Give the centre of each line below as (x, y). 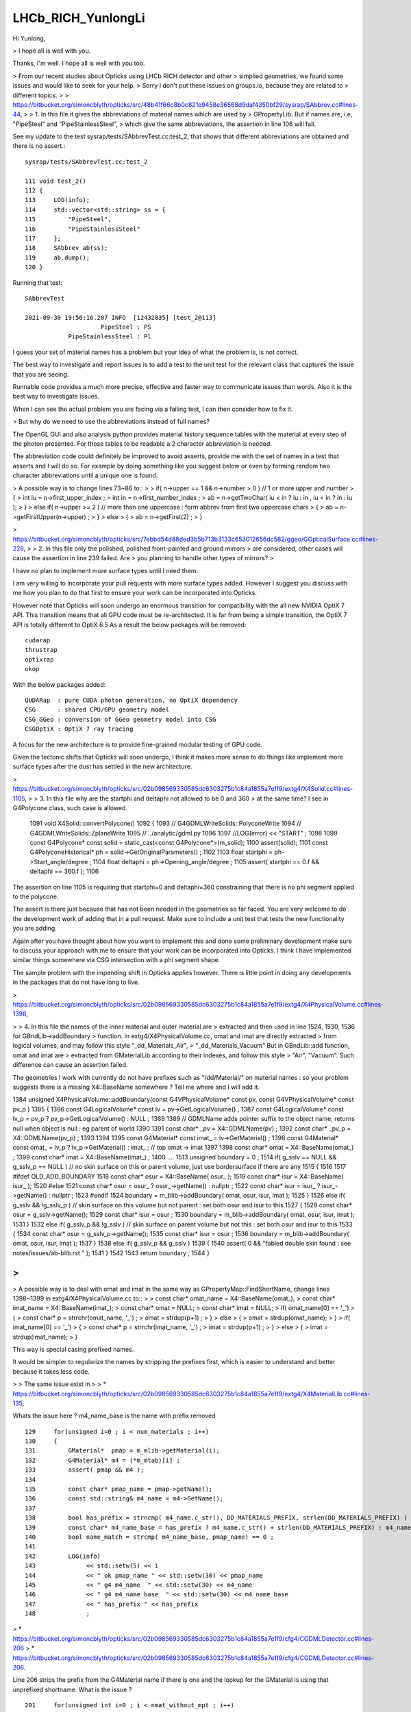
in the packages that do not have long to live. (76, 982)
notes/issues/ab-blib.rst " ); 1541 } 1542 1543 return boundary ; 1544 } (111, 1252)
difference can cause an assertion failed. (70, 1065)
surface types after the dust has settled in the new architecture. (102, 766)
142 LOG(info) (63, 1556)
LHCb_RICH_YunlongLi (79, 18)
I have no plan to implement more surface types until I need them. (105, 570)
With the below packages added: (59, 684)
